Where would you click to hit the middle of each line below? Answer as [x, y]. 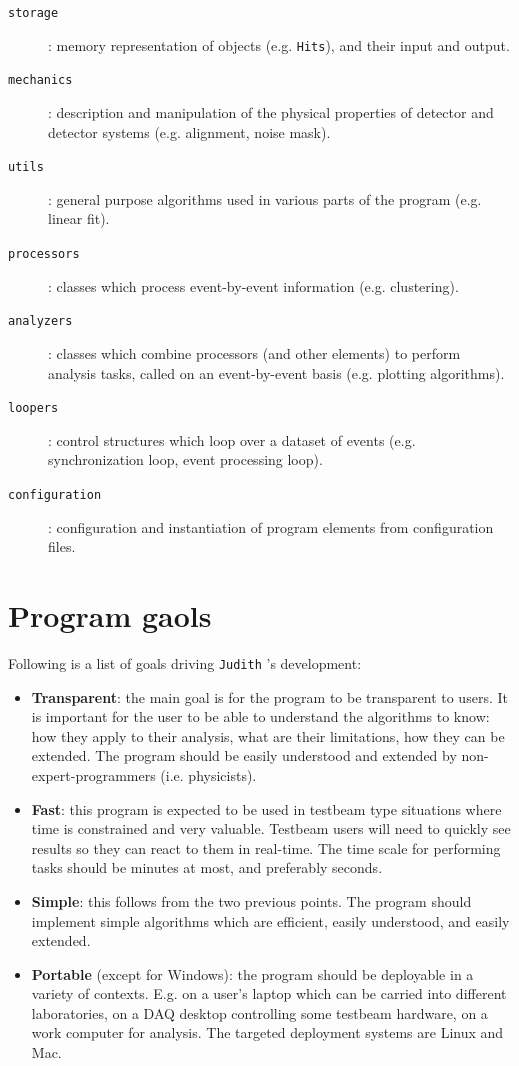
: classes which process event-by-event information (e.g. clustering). [253, 285]
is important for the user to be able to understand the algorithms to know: [260, 716]
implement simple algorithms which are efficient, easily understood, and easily [270, 920]
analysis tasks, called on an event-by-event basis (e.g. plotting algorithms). [276, 372]
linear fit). [79, 218]
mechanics [40, 80]
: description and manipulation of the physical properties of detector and [271, 111]
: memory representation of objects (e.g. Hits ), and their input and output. [279, 44]
